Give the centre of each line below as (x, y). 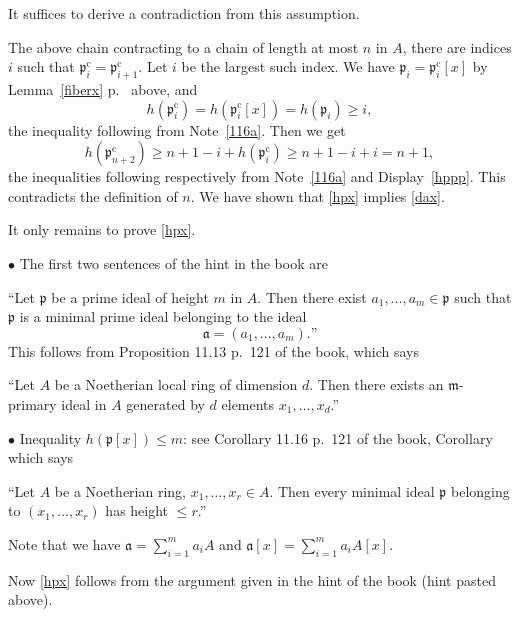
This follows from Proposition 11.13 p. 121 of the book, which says (213, 350)
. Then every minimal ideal (352, 490)
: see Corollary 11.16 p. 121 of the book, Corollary (337, 437)
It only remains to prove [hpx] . (102, 229)
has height (137, 510)
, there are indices (457, 46)
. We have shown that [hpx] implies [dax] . (317, 195)
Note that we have (64, 543)
